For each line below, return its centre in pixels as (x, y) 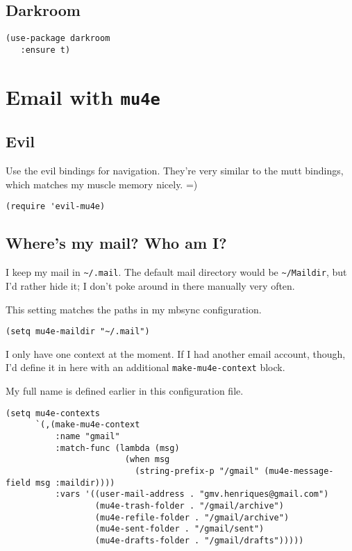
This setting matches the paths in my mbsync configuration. (134, 309)
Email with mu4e (83, 96)
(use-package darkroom (58, 39)
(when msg (147, 460)
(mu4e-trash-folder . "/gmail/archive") (189, 505)
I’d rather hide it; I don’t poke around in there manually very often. (150, 285)
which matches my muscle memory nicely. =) (102, 184)
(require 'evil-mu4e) (56, 207)
